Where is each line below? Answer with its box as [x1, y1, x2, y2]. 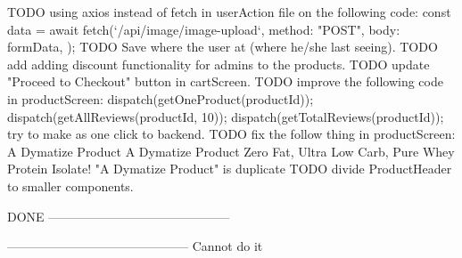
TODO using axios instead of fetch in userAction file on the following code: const [7, 3, 451, 20]
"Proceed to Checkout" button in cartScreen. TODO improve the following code [7, 72, 443, 91]
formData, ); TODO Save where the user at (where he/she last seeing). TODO [7, 37, 438, 56]
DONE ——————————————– [7, 206, 230, 225]
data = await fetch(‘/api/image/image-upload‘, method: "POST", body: [7, 20, 400, 38]
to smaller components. [7, 176, 134, 195]
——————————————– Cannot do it [7, 237, 263, 255]
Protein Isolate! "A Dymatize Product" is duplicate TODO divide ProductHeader [7, 159, 452, 178]
